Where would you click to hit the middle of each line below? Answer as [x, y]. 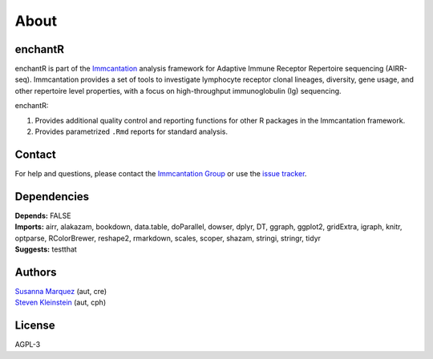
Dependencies [52, 196]
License [35, 326]
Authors [36, 272]
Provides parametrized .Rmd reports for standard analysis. [132, 131]
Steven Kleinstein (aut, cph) [61, 303]
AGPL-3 [28, 345]
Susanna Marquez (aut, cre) [61, 291]
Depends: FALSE [43, 216]
